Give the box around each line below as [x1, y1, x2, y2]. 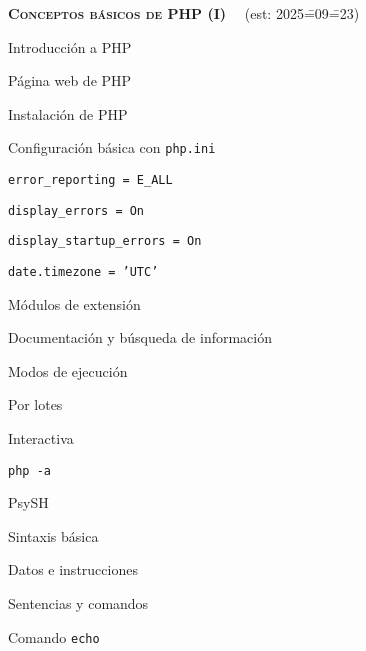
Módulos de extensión [8, 293, 141, 314]
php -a [8, 463, 51, 478]
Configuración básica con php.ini [8, 137, 216, 158]
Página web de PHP [8, 70, 132, 91]
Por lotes [8, 394, 63, 415]
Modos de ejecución [8, 360, 128, 381]
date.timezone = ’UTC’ [8, 265, 159, 279]
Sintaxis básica [8, 525, 99, 546]
